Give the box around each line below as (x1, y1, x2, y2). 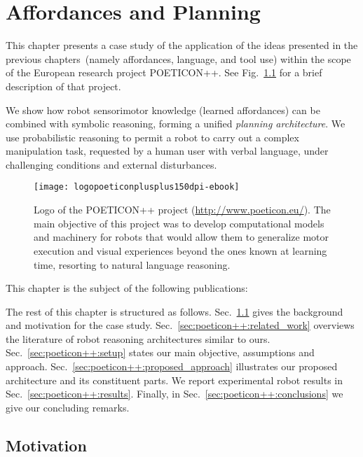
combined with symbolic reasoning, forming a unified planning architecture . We (6, 116, 345, 131)
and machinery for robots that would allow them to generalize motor (34, 230, 329, 244)
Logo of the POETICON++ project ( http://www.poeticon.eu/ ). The (34, 202, 331, 217)
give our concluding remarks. (6, 400, 130, 414)
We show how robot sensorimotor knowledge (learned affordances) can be (6, 102, 320, 117)
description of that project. (6, 78, 121, 93)
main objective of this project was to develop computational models (34, 216, 324, 230)
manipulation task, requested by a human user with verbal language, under (6, 143, 329, 158)
